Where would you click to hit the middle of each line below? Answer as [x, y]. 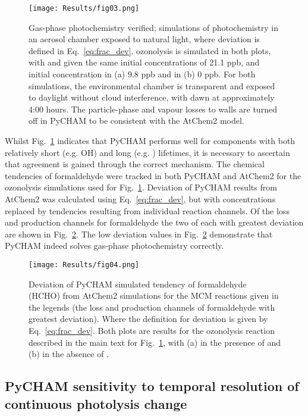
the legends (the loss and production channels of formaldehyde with [152, 307]
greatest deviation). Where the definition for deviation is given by [148, 319]
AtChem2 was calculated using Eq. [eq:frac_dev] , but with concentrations [140, 198]
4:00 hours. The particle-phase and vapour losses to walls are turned [153, 109]
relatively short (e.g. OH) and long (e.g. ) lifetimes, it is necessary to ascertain [147, 152]
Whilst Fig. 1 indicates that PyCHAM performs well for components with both [150, 140]
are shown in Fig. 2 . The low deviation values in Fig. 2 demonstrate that [139, 234]
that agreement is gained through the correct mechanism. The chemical [135, 164]
